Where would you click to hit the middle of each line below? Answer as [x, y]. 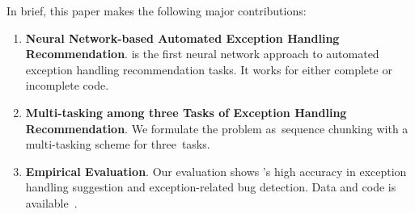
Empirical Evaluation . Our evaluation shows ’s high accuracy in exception [216, 171]
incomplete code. [67, 85]
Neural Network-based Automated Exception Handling [182, 38]
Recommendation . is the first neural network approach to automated [202, 54]
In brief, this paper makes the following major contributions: [157, 10]
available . [51, 202]
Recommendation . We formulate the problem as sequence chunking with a [217, 128]
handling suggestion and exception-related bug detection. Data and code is [211, 187]
